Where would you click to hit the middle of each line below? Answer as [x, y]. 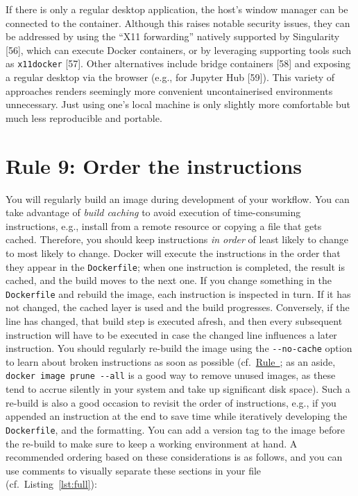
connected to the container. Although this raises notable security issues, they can [178, 23]
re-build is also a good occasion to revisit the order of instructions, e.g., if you [171, 402]
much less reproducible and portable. [84, 117]
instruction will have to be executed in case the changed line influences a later [171, 334]
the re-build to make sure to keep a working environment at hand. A [152, 443]
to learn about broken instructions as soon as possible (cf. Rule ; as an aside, [171, 361]
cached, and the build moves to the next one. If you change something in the [169, 280]
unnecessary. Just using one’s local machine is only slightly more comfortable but [178, 104]
